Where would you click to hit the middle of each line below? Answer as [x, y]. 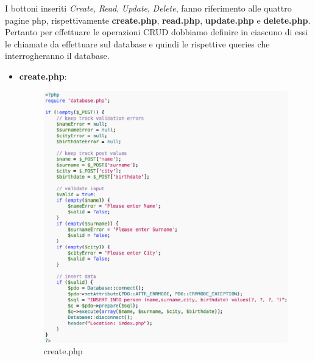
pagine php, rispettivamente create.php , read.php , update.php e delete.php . [158, 20]
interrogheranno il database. [57, 56]
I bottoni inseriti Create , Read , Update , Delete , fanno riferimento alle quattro [148, 8]
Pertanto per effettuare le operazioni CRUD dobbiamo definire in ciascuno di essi [157, 32]
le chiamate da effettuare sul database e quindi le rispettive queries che [137, 43]
